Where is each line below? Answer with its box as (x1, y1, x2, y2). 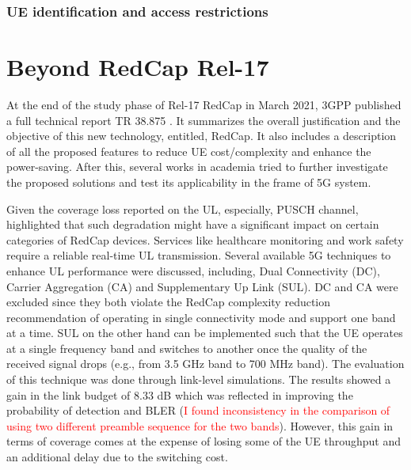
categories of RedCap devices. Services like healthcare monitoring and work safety (6, 231, 404, 248)
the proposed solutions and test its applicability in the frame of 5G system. (6, 173, 371, 190)
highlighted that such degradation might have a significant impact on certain (6, 216, 379, 233)
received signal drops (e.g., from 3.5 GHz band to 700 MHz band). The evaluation (6, 355, 405, 372)
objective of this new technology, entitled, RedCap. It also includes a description (6, 127, 397, 144)
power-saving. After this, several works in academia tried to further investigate (6, 158, 388, 175)
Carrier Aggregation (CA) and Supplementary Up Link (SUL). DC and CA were (6, 278, 398, 294)
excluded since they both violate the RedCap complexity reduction (6, 294, 331, 310)
